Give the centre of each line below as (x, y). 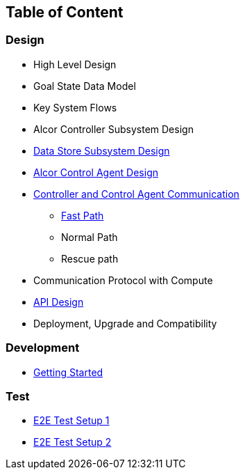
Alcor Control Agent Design (96, 172)
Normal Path (90, 237)
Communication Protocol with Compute (123, 280)
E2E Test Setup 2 (73, 442)
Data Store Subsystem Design (102, 150)
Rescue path (90, 258)
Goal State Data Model (85, 86)
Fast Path (83, 215)
